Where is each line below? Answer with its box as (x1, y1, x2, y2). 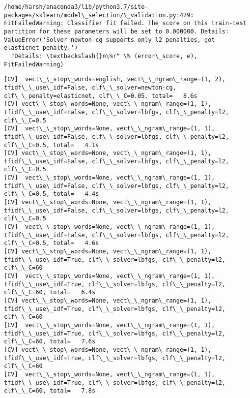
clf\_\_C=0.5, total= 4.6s (4, 240, 99, 247)
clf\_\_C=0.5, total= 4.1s (4, 141, 99, 149)
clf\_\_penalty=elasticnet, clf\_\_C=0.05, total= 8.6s (4, 92, 197, 99)
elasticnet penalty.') (4, 44, 78, 52)
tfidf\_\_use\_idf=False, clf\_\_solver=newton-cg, (4, 84, 176, 91)
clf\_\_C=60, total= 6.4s (4, 289, 96, 296)
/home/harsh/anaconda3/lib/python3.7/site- (4, 3, 148, 10)
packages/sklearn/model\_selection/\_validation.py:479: (4, 11, 194, 19)
